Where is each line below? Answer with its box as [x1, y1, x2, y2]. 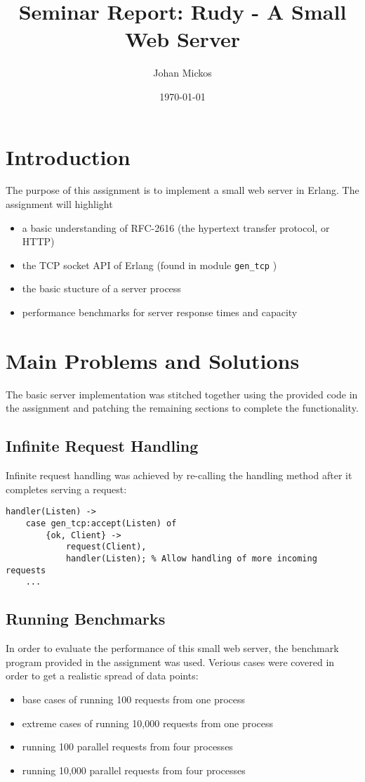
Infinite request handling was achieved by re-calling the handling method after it [6, 468, 352, 483]
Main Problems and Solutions [6, 346, 300, 374]
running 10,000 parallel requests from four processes [22, 762, 246, 777]
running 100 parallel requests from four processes [22, 739, 233, 754]
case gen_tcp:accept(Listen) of [25, 519, 177, 529]
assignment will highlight [6, 197, 113, 211]
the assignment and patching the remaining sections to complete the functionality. [6, 400, 359, 415]
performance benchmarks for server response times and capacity [22, 305, 298, 320]
